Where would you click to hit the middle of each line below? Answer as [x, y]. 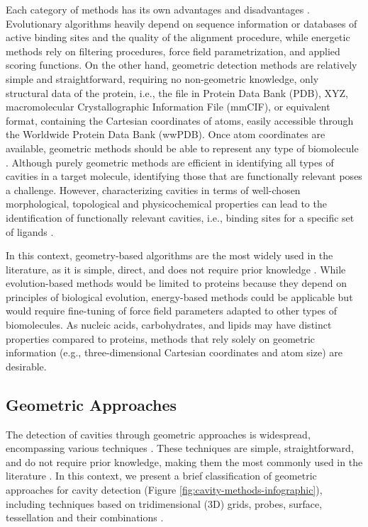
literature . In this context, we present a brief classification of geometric [161, 476]
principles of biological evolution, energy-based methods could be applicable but [179, 296]
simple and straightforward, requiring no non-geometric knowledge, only [162, 78]
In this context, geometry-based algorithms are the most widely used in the [169, 255]
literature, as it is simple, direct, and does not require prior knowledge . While [176, 269]
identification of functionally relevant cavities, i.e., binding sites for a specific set [180, 217]
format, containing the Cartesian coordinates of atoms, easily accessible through [180, 120]
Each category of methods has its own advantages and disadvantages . [158, 9]
